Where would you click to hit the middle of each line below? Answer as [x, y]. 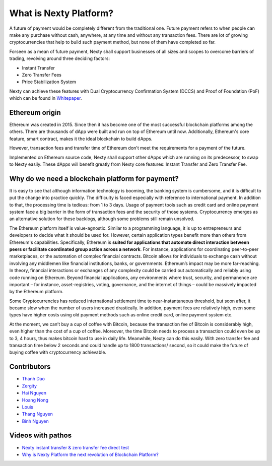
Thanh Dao [33, 379]
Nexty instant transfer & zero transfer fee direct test [76, 447]
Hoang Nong [35, 400]
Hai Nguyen [34, 393]
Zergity [29, 386]
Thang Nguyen [37, 414]
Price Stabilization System [49, 82]
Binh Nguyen [35, 421]
